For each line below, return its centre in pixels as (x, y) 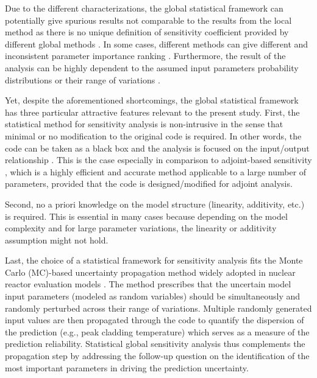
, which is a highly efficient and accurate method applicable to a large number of (156, 171)
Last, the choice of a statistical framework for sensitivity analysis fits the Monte (154, 260)
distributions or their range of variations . (83, 79)
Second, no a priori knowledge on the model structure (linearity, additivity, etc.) (155, 204)
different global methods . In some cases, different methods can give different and (157, 44)
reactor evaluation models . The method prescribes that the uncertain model (148, 284)
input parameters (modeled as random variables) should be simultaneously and (153, 296)
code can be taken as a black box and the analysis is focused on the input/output (157, 148)
